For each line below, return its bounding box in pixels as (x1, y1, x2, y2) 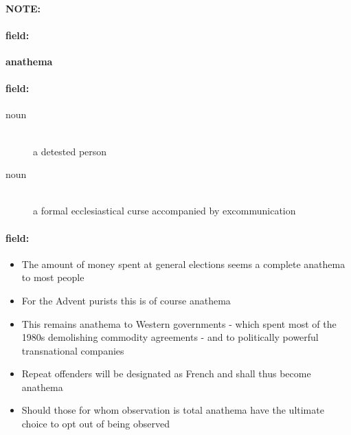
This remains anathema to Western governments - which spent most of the (21, 316, 337, 331)
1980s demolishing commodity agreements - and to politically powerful (21, 330, 319, 344)
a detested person (33, 144, 107, 158)
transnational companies (21, 343, 124, 357)
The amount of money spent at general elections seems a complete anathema (21, 256, 346, 271)
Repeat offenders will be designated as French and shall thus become (21, 366, 311, 381)
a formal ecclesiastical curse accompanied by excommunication (33, 203, 296, 218)
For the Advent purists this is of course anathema (21, 293, 231, 307)
